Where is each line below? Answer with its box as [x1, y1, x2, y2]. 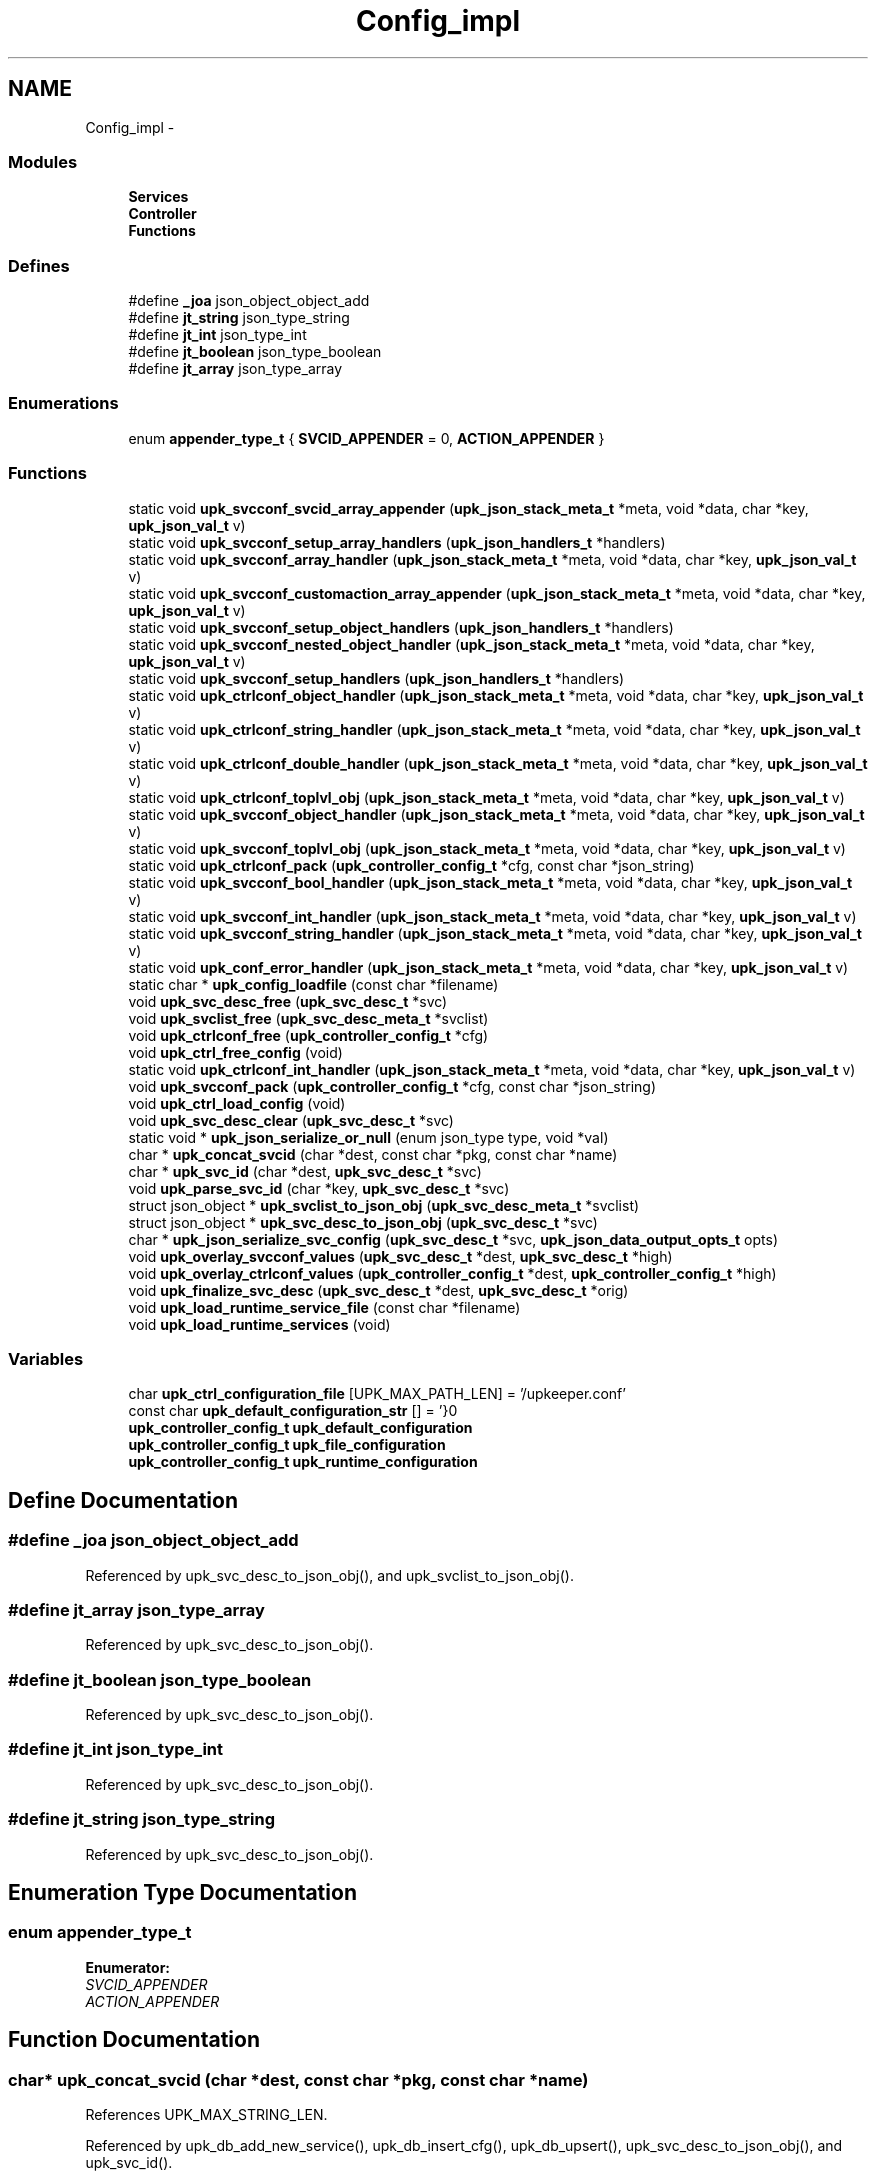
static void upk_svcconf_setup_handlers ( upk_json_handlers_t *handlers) [128, 669, 625, 687]
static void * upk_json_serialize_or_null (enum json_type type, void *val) [128, 1128, 609, 1146]
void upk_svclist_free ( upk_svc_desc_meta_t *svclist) [128, 1009, 489, 1027]
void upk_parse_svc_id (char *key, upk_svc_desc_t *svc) [128, 1179, 510, 1197]
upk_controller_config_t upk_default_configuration [128, 1419, 473, 1437]
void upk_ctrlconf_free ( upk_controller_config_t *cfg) [128, 1026, 489, 1044]
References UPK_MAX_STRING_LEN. [85, 2106, 328, 2123]
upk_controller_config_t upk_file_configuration [128, 1436, 446, 1454]
